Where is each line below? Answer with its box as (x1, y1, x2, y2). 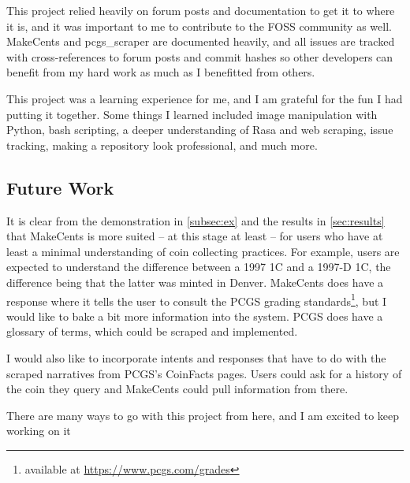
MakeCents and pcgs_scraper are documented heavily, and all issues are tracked (6, 33, 395, 50)
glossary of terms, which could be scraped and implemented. (6, 323, 298, 340)
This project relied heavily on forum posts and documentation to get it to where (6, 2, 395, 18)
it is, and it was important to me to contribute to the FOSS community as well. (6, 17, 392, 34)
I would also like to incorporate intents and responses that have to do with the (6, 349, 386, 366)
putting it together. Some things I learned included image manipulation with (6, 106, 378, 122)
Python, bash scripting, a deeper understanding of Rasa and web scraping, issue (6, 121, 393, 138)
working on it (6, 422, 71, 439)
